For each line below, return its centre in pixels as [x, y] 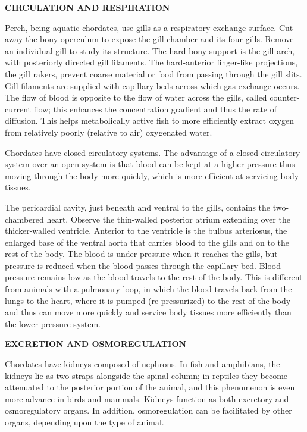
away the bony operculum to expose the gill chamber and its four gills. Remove [149, 39]
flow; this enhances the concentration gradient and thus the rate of [155, 109]
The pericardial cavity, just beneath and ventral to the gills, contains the [138, 207]
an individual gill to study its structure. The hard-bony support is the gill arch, [150, 50]
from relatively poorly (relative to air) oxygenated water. [109, 132]
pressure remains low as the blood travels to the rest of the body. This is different [154, 277]
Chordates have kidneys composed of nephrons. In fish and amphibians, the [142, 364]
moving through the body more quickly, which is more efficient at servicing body [152, 175]
